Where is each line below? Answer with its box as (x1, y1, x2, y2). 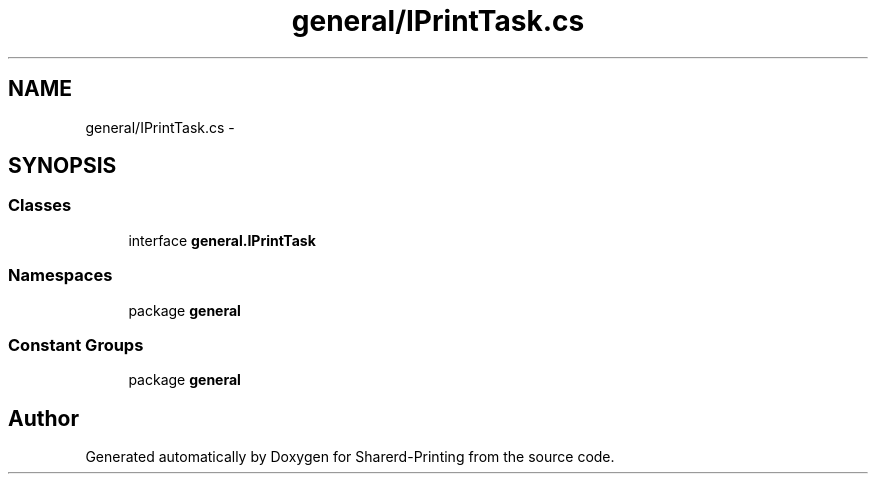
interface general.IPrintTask (128, 231, 316, 249)
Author (8, 405, 79, 431)
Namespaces (8, 265, 113, 286)
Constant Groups (8, 334, 144, 355)
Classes (8, 195, 72, 216)
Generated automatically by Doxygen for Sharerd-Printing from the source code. (85, 448, 615, 466)
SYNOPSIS (8, 153, 117, 179)
